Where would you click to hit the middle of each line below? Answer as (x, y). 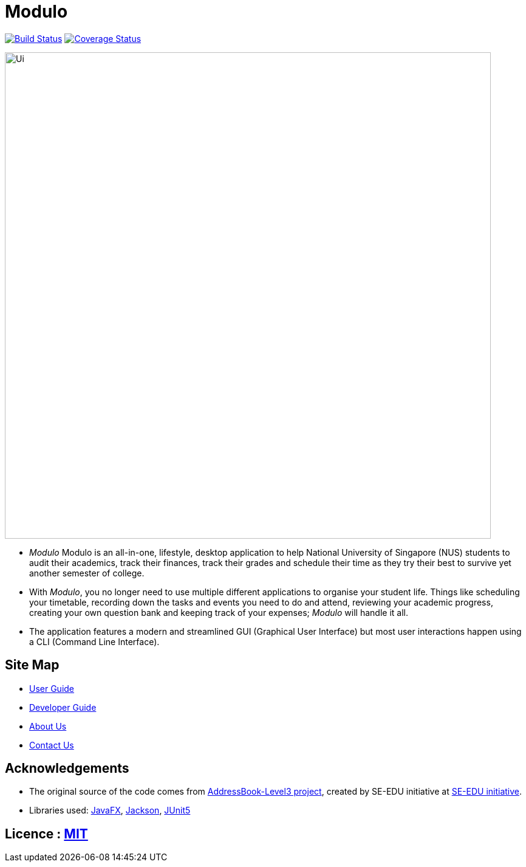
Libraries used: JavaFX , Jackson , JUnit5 (110, 810)
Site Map (32, 665)
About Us (48, 726)
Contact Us (52, 745)
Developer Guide (63, 707)
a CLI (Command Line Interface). (94, 641)
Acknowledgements (67, 769)
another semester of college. (87, 573)
